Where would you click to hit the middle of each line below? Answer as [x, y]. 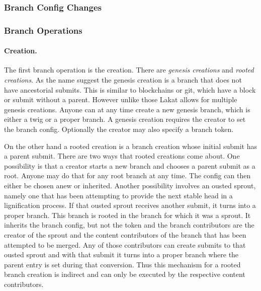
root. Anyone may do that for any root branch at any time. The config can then [127, 175]
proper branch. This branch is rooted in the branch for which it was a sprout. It [127, 215]
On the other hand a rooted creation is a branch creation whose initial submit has [130, 146]
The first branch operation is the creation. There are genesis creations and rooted [129, 70]
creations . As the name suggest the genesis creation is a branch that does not [123, 80]
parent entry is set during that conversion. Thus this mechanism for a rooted [122, 264]
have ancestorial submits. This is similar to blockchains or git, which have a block [130, 89]
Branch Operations [43, 30]
